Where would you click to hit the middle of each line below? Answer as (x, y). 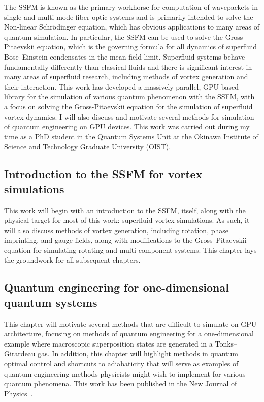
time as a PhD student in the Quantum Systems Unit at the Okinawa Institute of (131, 136)
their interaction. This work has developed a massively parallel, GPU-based (122, 86)
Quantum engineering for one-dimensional (117, 287)
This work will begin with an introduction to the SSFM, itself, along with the (125, 210)
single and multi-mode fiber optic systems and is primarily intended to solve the (129, 17)
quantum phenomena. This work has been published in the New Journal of (121, 383)
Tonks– (226, 343)
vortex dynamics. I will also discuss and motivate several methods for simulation (129, 116)
